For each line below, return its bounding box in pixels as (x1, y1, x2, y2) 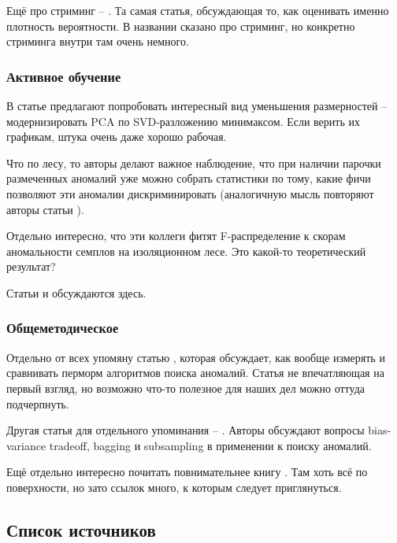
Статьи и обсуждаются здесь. (6, 284, 147, 301)
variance (6, 437, 46, 453)
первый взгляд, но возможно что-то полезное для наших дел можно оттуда (6, 379, 365, 396)
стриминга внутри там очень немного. (6, 33, 189, 50)
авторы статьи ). (6, 201, 84, 217)
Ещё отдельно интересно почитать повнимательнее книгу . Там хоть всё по (6, 464, 368, 480)
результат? (6, 258, 56, 275)
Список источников (6, 517, 156, 541)
